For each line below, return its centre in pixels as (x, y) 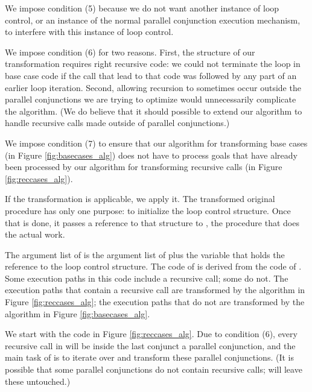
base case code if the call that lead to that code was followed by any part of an (151, 75)
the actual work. (35, 234)
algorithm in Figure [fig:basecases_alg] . (78, 313)
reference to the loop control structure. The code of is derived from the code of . (153, 266)
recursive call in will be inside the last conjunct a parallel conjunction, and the (150, 345)
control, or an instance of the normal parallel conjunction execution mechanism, (153, 20)
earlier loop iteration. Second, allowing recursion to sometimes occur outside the (153, 87)
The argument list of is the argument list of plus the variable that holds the (145, 254)
